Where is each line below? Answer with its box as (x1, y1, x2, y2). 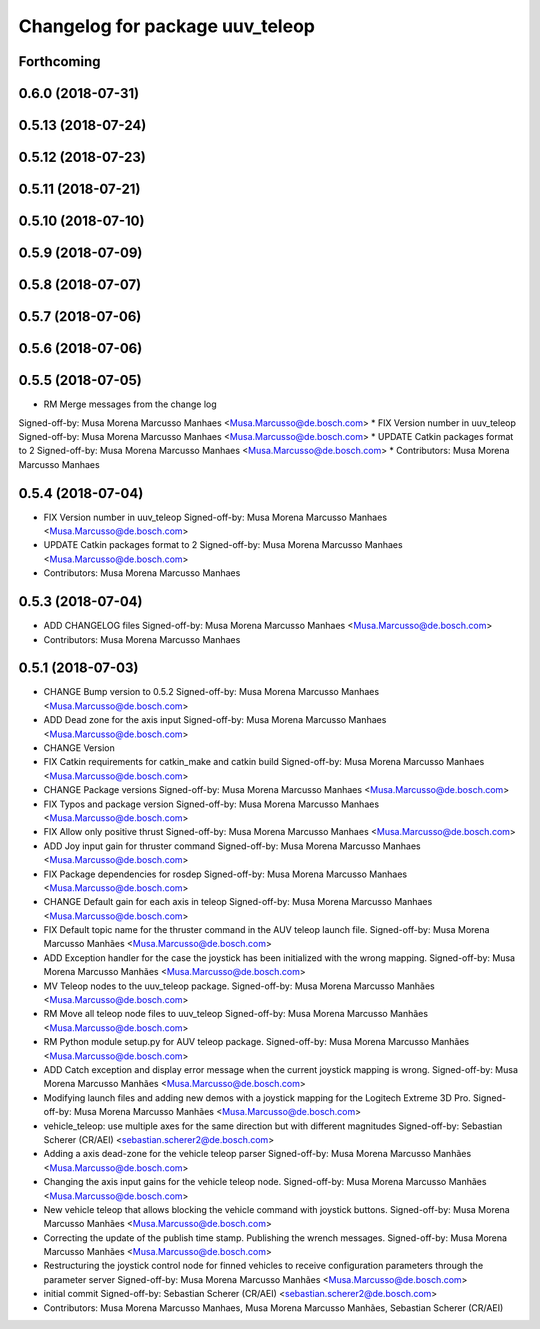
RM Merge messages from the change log (43, 398, 217, 410)
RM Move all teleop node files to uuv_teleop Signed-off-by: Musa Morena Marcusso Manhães (43, 1008, 429, 1020)
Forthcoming (18, 53, 101, 70)
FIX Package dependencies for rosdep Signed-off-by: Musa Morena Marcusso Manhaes (43, 868, 408, 880)
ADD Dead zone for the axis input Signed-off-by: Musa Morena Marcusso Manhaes (43, 714, 387, 726)
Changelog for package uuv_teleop (18, 15, 315, 37)
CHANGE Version (43, 742, 115, 754)
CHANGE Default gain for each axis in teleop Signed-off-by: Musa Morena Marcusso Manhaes (43, 896, 433, 908)
